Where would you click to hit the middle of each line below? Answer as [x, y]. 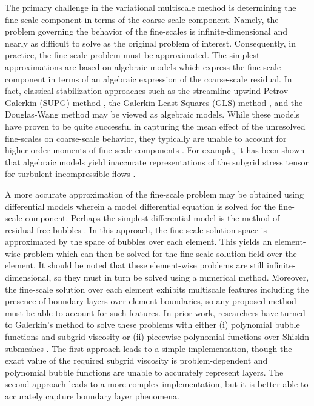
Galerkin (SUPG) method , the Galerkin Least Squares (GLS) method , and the [154, 102]
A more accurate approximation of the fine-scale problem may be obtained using [155, 194]
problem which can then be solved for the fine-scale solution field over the [160, 253]
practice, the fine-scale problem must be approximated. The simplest [132, 55]
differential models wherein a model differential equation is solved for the [140, 206]
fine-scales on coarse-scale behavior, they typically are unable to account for [146, 138]
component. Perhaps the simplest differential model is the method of [152, 218]
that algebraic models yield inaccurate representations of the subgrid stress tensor [157, 161]
